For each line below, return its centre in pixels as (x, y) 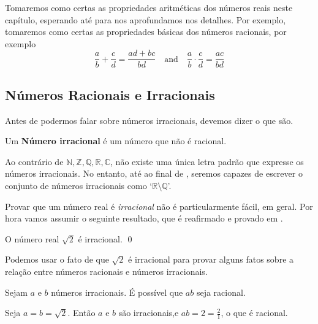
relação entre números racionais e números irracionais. (106, 271)
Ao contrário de (34, 161)
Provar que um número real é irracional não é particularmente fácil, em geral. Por (159, 206)
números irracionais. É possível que (117, 292)
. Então (81, 313)
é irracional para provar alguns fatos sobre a (211, 259)
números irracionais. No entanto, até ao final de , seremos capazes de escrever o (154, 173)
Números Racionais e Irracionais (110, 94)
